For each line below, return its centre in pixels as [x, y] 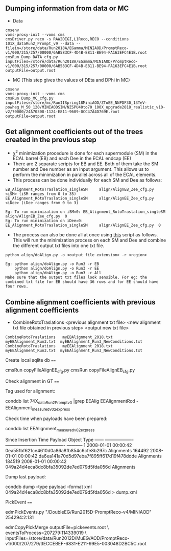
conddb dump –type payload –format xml [48, 487]
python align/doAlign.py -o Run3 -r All [58, 273]
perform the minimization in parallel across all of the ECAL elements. [84, 175]
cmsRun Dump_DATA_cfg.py [32, 57]
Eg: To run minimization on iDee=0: [44, 221]
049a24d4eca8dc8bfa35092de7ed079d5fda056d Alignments [70, 467]
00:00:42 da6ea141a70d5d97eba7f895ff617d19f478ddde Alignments [90, 456]
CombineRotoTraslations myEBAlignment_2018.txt [59, 337]
